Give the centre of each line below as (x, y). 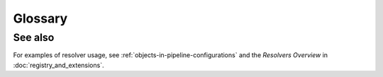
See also (34, 37)
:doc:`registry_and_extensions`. (59, 65)
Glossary (40, 18)
